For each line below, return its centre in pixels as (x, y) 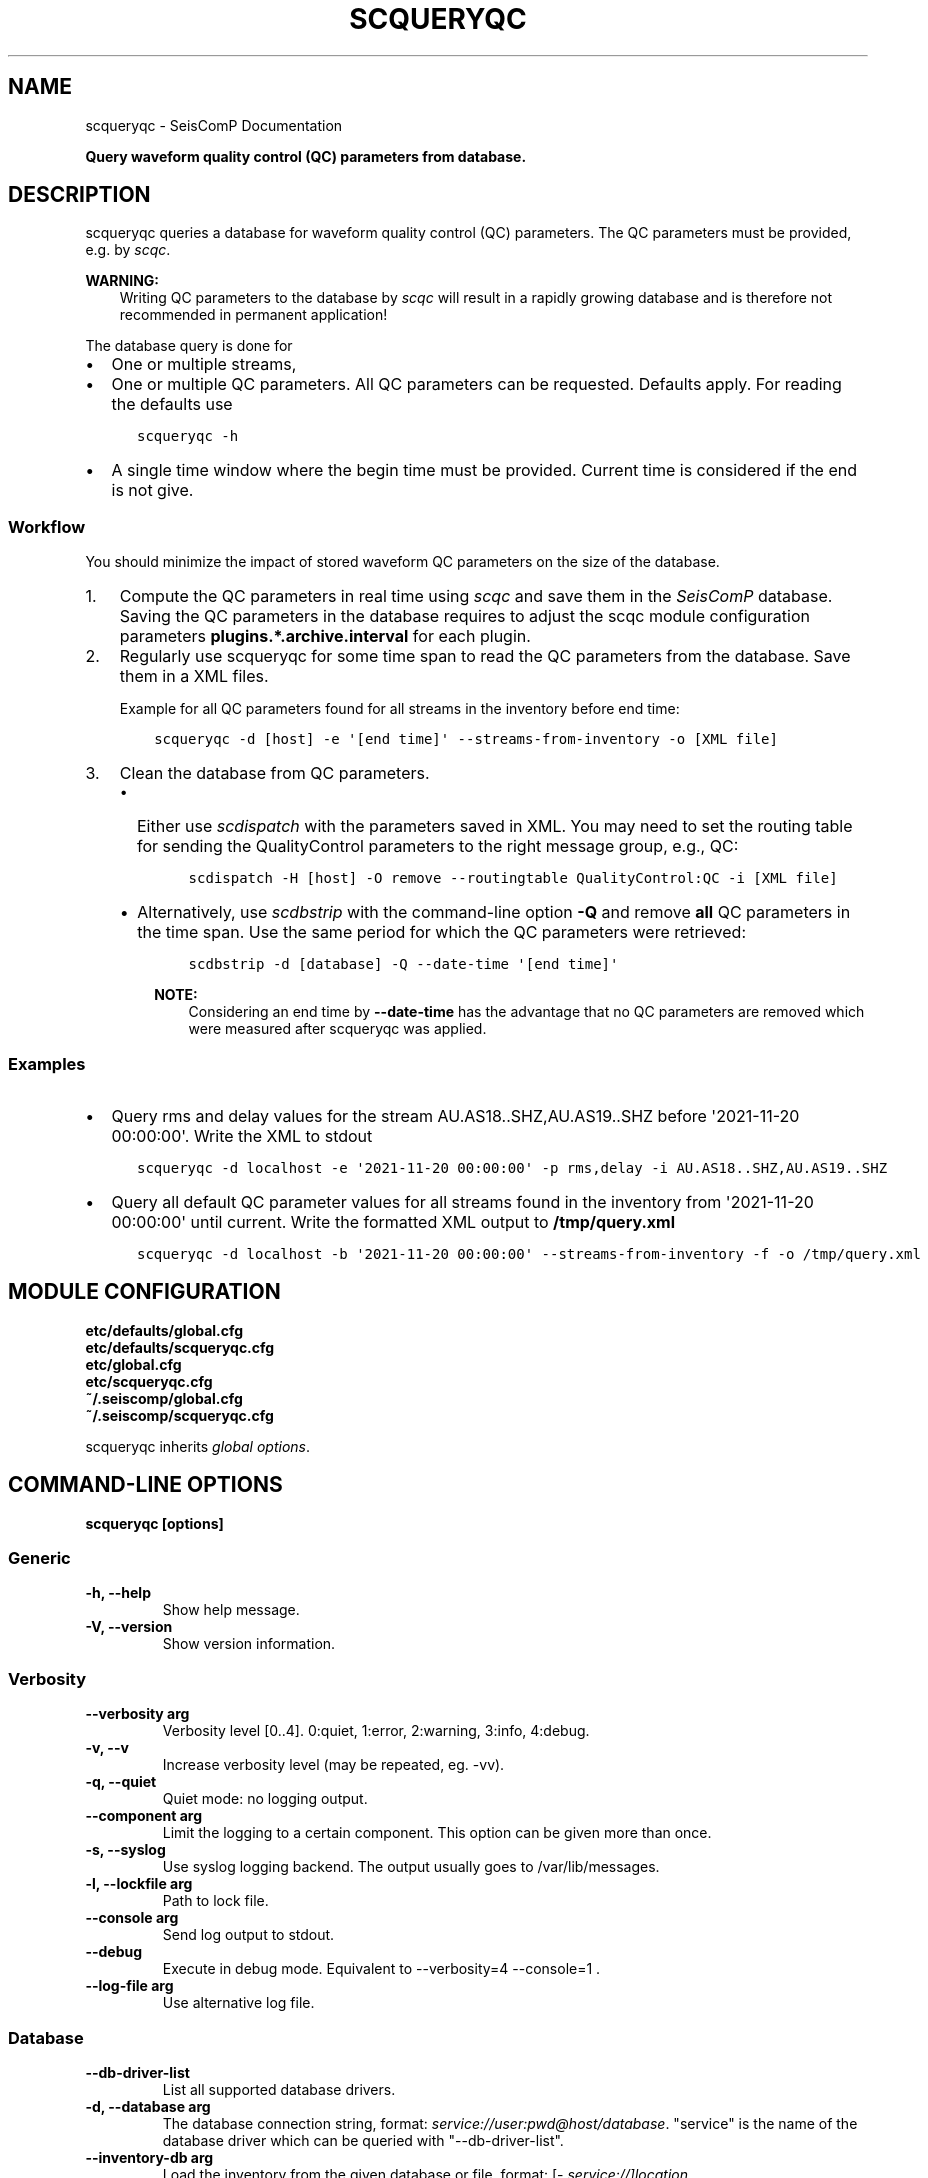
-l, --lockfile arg (139, 1884)
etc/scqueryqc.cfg (149, 1381)
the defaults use (172, 404)
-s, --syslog (125, 1850)
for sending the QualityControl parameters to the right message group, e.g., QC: (438, 846)
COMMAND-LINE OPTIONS (145, 1485)
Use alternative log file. (238, 2003)
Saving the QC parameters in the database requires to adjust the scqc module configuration (464, 616)
